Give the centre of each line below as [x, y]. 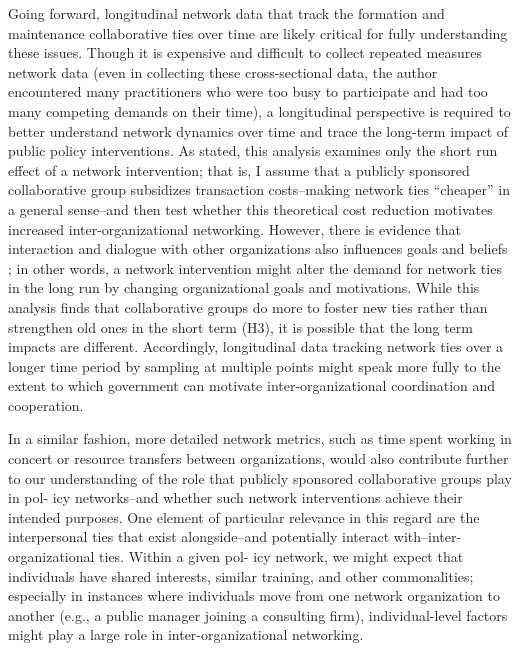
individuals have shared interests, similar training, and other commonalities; [241, 575]
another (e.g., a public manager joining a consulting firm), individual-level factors [258, 614]
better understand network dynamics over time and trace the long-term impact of [258, 130]
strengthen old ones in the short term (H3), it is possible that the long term [240, 326]
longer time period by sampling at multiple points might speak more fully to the [254, 365]
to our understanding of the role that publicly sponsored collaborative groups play [260, 477]
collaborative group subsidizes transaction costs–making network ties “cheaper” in [259, 189]
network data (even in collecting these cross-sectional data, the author [223, 71]
